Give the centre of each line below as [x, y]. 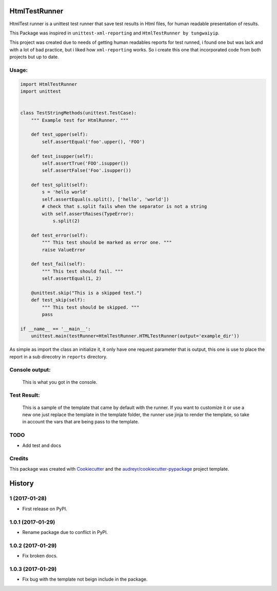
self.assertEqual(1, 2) [72, 279]
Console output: [30, 370]
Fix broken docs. [40, 556]
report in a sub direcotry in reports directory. [58, 356]
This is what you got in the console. [60, 382]
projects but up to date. [34, 57]
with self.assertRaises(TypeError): [88, 214]
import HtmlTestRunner [49, 84]
